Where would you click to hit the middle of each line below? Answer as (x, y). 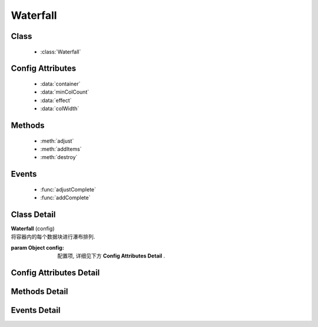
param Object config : (37, 247)
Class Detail (33, 214)
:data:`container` (60, 84)
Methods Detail (39, 292)
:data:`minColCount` (65, 92)
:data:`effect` (56, 100)
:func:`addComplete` (65, 198)
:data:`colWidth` (60, 108)
